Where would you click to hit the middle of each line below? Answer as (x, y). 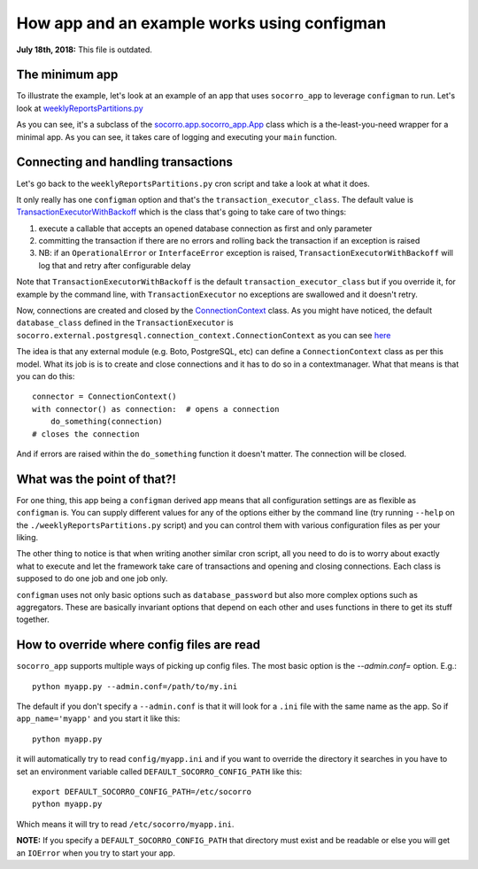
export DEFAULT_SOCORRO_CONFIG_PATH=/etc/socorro (142, 792)
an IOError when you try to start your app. (96, 853)
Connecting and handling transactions (125, 163)
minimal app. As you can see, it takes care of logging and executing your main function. (177, 136)
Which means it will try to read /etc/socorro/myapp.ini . (125, 824)
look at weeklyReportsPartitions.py (80, 108)
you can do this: (46, 376)
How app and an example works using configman (201, 23)
